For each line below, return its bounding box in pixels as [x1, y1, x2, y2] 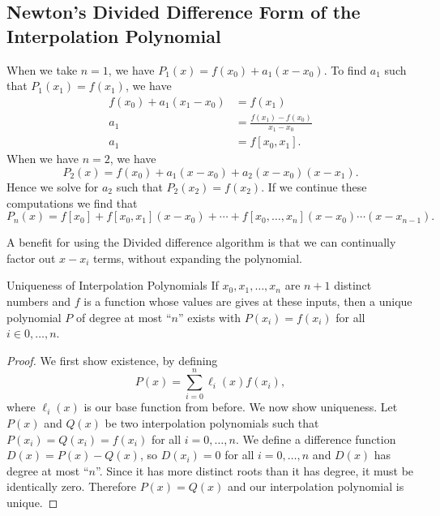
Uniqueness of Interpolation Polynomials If [6, 277, 219, 294]
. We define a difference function [235, 430, 396, 447]
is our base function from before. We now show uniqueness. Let [83, 398, 398, 415]
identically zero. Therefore [6, 478, 136, 495]
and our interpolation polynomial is [227, 478, 404, 495]
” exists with [177, 308, 241, 325]
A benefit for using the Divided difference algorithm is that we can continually [6, 234, 396, 251]
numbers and [6, 292, 71, 309]
